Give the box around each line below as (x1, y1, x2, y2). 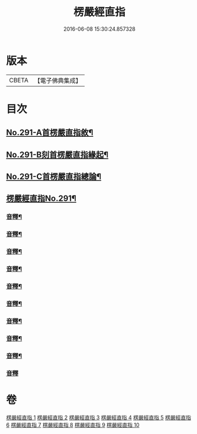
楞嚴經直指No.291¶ (6, 194, 77, 204)
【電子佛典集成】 (34, 76, 82, 85)
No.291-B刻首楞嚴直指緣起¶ (6, 149, 109, 160)
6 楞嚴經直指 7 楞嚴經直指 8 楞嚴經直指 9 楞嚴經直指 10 (6, 421, 140, 428)
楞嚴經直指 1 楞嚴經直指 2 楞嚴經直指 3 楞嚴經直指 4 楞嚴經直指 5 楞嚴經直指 (6, 414, 191, 421)
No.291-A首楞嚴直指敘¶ (6, 128, 93, 138)
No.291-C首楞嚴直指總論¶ (6, 172, 102, 182)
